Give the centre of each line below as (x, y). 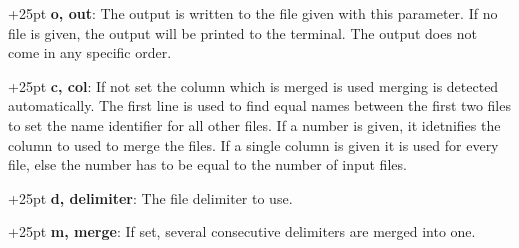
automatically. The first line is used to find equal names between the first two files (259, 105)
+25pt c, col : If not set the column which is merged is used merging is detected (253, 85)
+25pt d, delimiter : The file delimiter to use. (150, 197)
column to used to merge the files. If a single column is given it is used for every (253, 144)
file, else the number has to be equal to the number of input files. (207, 164)
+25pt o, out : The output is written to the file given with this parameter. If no (253, 13)
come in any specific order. (90, 52)
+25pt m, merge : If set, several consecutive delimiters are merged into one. (242, 231)
